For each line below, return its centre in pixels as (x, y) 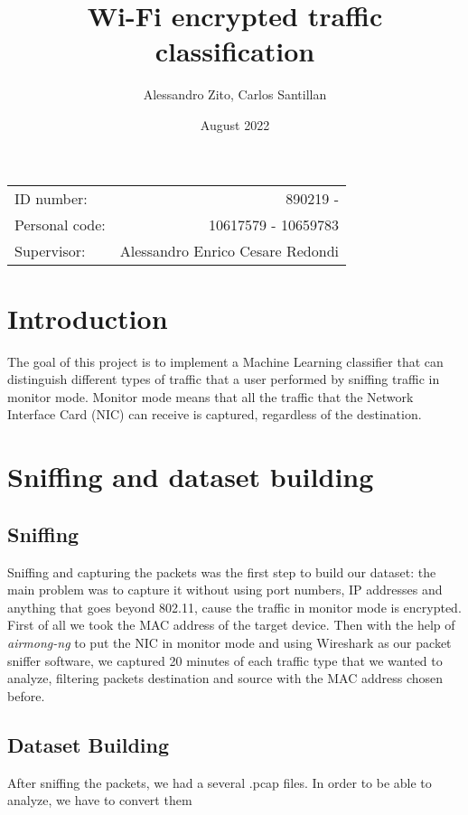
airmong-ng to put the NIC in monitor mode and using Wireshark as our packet (229, 642)
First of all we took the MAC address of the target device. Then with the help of (231, 625)
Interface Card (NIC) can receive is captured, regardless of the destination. (215, 414)
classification (235, 51)
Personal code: (60, 224)
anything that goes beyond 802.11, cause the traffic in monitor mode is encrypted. (234, 607)
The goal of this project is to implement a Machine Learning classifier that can (225, 361)
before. (26, 695)
